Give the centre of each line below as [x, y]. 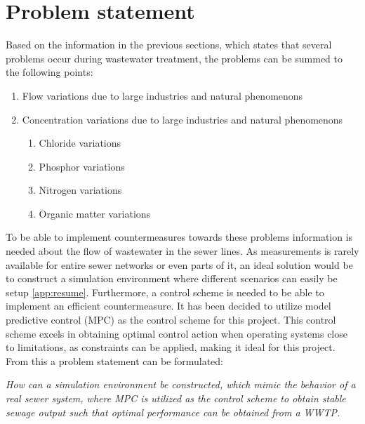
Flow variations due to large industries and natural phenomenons [162, 95]
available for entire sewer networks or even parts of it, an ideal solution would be [179, 264]
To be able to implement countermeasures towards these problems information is [179, 237]
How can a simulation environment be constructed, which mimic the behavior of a [181, 384]
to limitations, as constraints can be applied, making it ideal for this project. [171, 347]
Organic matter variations [95, 213]
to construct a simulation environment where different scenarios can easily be [172, 278]
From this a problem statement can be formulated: [115, 360]
